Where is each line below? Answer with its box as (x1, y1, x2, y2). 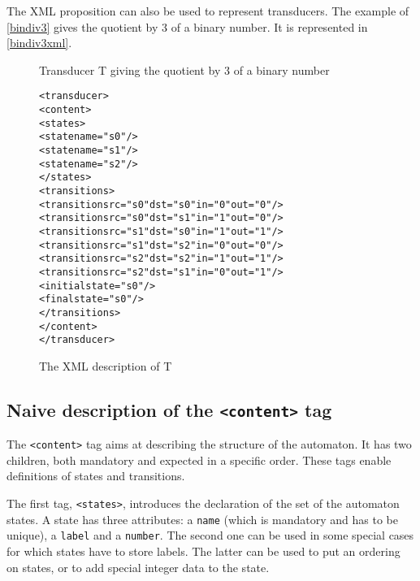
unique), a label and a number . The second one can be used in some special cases (6, 527, 414, 544)
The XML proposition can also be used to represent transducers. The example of (6, 2, 409, 19)
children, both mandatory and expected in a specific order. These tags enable (6, 451, 392, 468)
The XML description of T (39, 357, 172, 374)
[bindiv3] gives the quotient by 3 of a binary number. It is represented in (6, 18, 368, 35)
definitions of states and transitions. (6, 467, 185, 484)
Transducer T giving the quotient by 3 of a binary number (39, 61, 330, 78)
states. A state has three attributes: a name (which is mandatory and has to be (6, 510, 398, 527)
